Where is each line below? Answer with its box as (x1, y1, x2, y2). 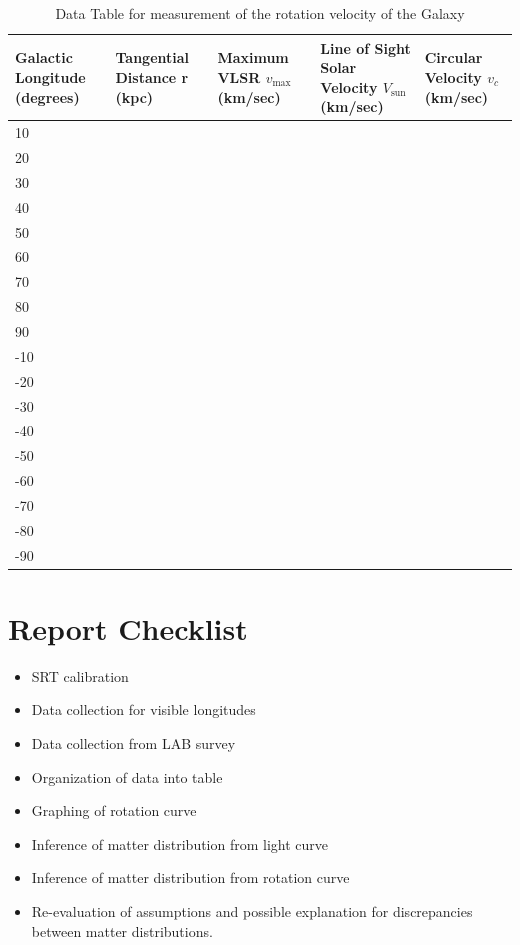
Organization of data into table (31, 766, 223, 787)
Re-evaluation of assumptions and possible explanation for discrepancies (31, 900, 473, 921)
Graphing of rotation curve (31, 800, 197, 821)
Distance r (115, 66, 189, 87)
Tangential (115, 47, 190, 68)
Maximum (217, 47, 289, 68)
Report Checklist (8, 607, 248, 648)
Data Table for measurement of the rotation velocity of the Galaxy (55, 3, 465, 23)
